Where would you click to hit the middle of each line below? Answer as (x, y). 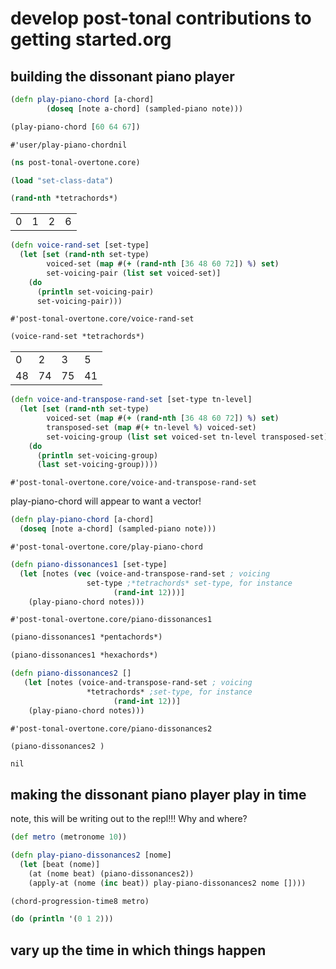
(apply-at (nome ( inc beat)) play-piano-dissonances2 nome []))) (167, 883)
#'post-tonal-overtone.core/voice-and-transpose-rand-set (133, 483)
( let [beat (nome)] (60, 864)
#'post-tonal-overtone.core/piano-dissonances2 (111, 728)
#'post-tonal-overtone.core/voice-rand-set (102, 319)
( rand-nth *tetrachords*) (64, 198)
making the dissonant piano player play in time (158, 794)
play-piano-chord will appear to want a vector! (106, 501)
